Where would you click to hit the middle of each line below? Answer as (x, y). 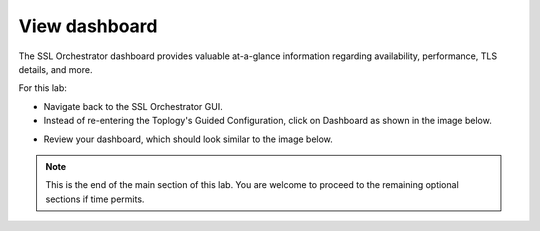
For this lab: (42, 88)
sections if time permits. (95, 199)
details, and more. (55, 69)
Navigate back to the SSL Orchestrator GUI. (133, 106)
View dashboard (88, 26)
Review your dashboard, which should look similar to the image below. (188, 139)
